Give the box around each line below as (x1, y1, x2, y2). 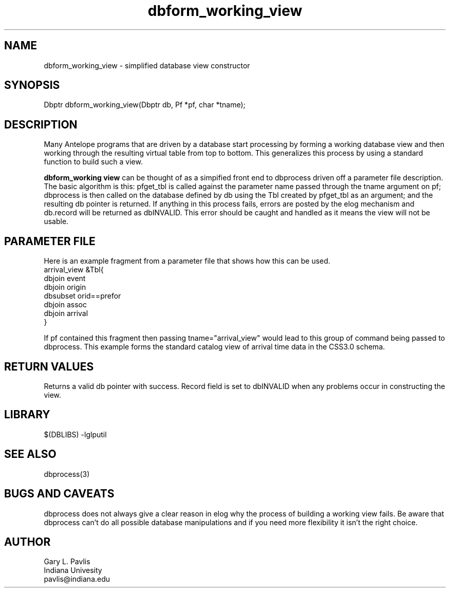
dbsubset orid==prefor (44, 291, 121, 301)
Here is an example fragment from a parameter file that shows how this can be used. (44, 256, 330, 266)
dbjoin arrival (44, 309, 88, 318)
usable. (44, 217, 69, 226)
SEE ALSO (4, 448, 57, 461)
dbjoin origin (44, 283, 86, 292)
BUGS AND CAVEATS (4, 487, 115, 501)
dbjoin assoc (44, 300, 87, 309)
